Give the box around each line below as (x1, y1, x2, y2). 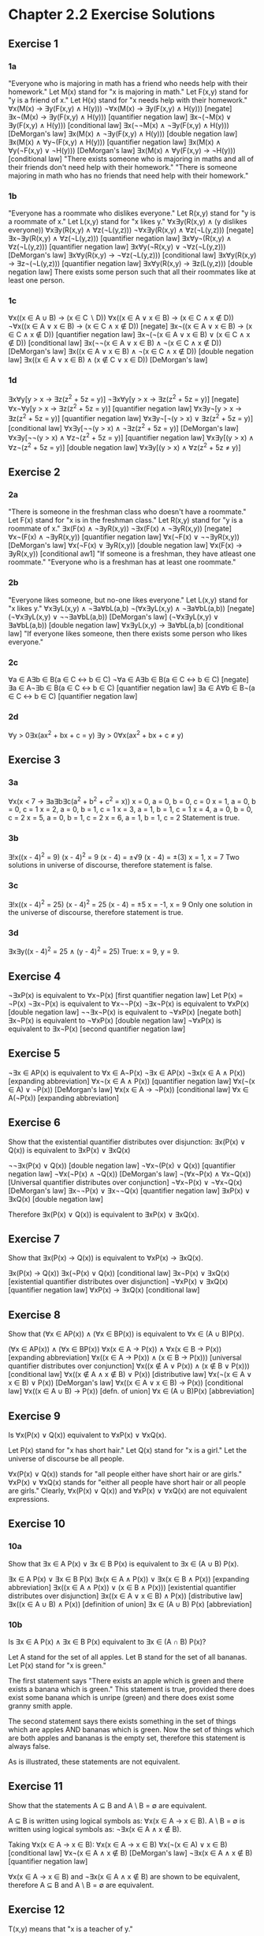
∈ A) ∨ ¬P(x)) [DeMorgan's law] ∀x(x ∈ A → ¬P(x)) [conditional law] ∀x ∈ (8, 1084, 250, 1094)
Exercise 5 (8, 1047, 61, 1060)
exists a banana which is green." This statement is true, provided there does (8, 1684, 255, 1694)
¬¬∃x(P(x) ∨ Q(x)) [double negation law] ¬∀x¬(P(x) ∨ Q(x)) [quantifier (8, 1161, 236, 1170)
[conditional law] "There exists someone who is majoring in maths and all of (8, 154, 255, 163)
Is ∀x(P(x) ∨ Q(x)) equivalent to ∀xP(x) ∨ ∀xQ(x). (8, 1431, 167, 1440)
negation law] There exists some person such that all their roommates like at (8, 267, 256, 277)
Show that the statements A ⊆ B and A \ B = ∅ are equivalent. (8, 1800, 207, 1810)
